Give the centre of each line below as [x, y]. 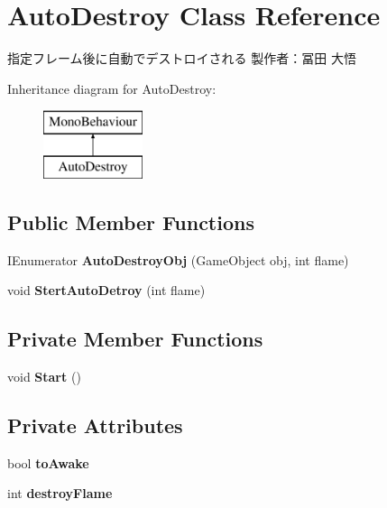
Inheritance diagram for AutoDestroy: [112, 88]
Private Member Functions [135, 339]
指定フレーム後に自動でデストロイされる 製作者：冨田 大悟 [182, 58]
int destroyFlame [60, 493]
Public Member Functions [131, 222]
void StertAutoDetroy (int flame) [106, 290]
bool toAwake [48, 462]
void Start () [44, 377]
